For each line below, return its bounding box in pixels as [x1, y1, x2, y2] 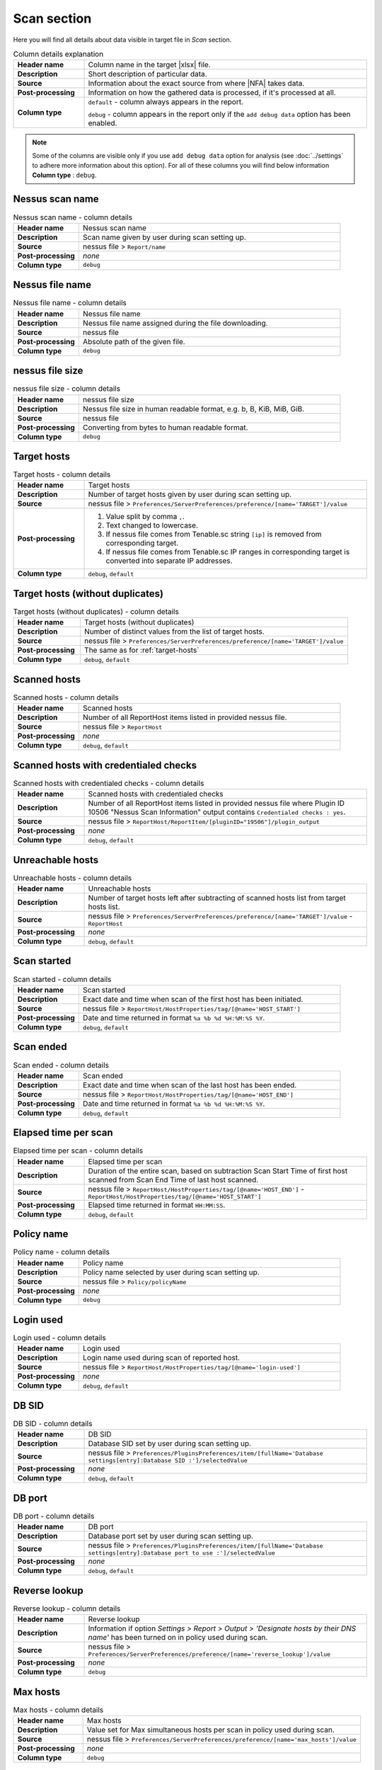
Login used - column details [13, 1333, 106, 1343]
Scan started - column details [13, 974, 112, 984]
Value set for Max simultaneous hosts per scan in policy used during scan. [86, 1725, 335, 1735]
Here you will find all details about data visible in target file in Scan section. [13, 35, 232, 44]
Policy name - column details [13, 1247, 110, 1257]
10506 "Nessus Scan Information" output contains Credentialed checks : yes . [88, 807, 346, 817]
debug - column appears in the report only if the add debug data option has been [88, 110, 351, 120]
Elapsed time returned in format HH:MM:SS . [88, 1200, 226, 1210]
